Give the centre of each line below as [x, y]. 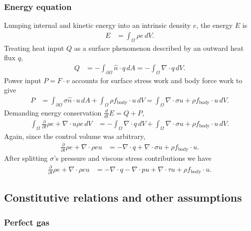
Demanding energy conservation [53, 112]
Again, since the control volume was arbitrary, [75, 136]
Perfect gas [27, 222]
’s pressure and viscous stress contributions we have [132, 158]
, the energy [215, 25]
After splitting [26, 158]
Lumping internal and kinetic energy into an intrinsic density [98, 25]
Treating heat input [34, 48]
